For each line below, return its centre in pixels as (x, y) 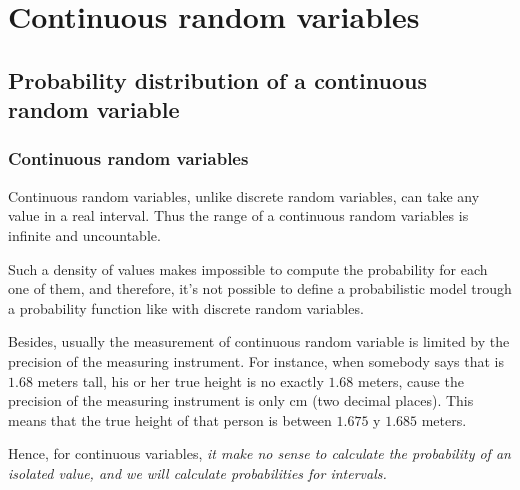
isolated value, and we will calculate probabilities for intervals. (197, 472)
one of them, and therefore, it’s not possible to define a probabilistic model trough (260, 288)
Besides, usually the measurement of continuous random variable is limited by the (259, 341)
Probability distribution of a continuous (217, 79)
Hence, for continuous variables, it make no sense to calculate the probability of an (259, 453)
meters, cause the (411, 380)
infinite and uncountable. (84, 234)
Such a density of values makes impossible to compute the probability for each (248, 268)
